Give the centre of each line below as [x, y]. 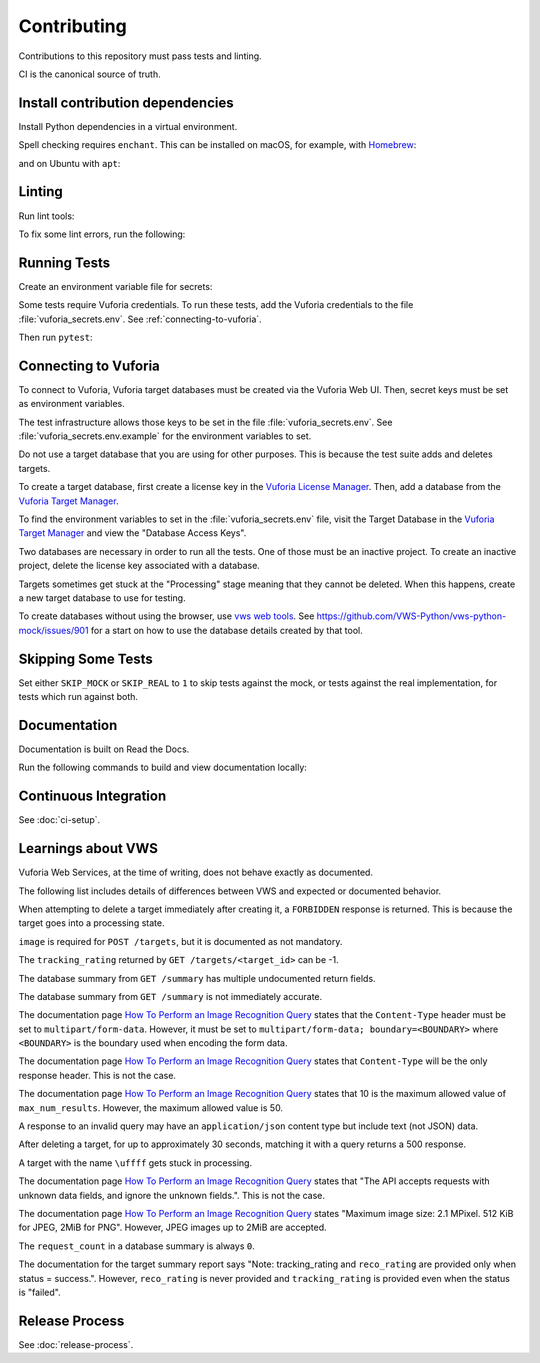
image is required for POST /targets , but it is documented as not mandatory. [180, 941]
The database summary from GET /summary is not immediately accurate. [170, 996]
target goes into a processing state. [91, 923]
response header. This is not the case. [97, 1075]
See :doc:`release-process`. [76, 1344]
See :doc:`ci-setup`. [59, 820]
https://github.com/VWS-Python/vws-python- [411, 616]
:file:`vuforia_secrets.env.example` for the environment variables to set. [165, 436]
